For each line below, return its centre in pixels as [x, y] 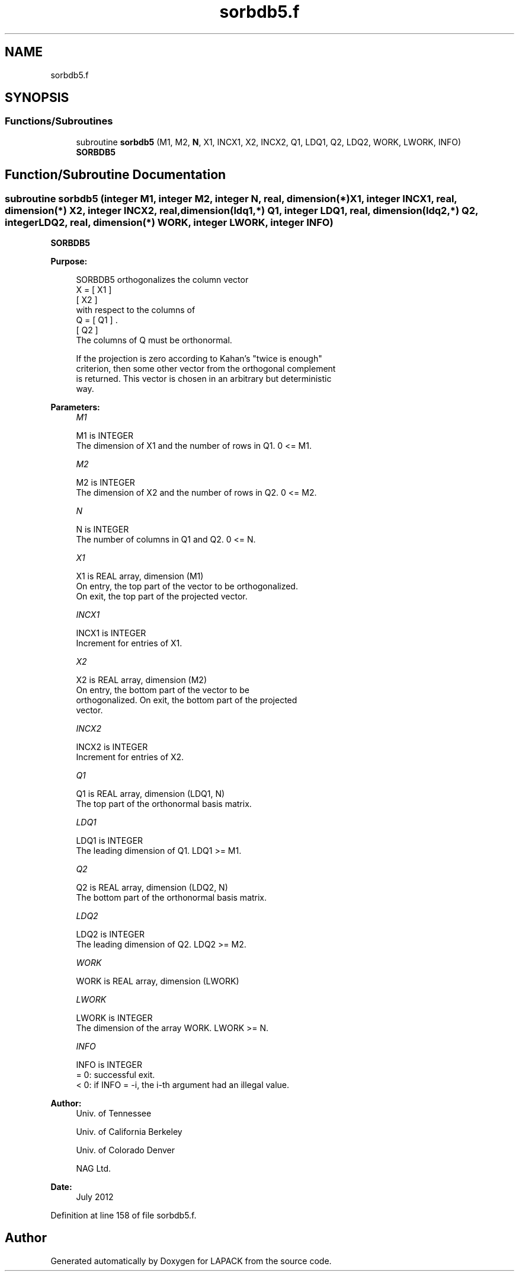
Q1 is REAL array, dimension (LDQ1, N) [150, 794]
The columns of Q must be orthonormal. [154, 340]
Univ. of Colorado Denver [126, 1150]
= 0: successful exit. [116, 1075]
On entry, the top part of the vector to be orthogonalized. [187, 586]
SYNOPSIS [37, 98]
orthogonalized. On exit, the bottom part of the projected [187, 700]
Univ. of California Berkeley [129, 1132]
